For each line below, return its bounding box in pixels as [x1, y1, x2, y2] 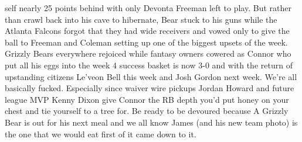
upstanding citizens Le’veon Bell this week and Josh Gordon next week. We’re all [5, 70, 297, 82]
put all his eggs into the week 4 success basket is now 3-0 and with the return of [5, 58, 293, 71]
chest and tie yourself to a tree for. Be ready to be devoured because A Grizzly [5, 105, 289, 117]
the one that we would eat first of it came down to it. [5, 127, 196, 140]
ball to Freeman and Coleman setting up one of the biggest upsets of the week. [5, 36, 288, 48]
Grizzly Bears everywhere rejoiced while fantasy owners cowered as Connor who [5, 47, 291, 60]
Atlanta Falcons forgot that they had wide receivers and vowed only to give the [5, 25, 290, 37]
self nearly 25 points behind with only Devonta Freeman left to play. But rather [5, 2, 291, 13]
